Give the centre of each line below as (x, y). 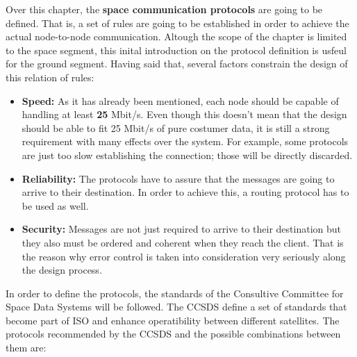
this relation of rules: (50, 77)
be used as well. (55, 205)
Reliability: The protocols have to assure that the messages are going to (178, 178)
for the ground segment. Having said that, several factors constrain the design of (177, 64)
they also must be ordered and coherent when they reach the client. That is (183, 242)
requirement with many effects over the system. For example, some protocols (185, 141)
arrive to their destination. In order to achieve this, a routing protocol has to (185, 192)
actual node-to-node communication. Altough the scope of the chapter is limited (176, 36)
